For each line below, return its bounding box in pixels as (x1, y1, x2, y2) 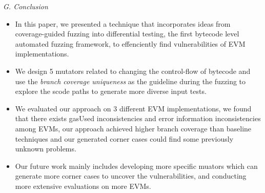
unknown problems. (15, 143, 76, 154)
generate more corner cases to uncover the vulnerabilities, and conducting (15, 170, 247, 181)
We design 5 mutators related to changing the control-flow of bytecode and (15, 65, 251, 76)
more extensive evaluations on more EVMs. (15, 180, 151, 191)
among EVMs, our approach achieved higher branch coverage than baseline (15, 123, 252, 133)
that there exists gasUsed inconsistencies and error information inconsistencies (15, 113, 261, 124)
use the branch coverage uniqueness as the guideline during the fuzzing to (15, 75, 246, 86)
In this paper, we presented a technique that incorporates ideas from (15, 18, 231, 29)
